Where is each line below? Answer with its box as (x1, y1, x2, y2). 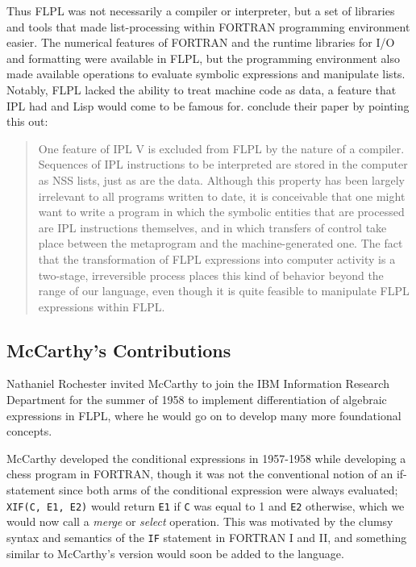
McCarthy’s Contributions (6, 337, 231, 362)
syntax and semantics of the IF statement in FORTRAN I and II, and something (6, 528, 407, 545)
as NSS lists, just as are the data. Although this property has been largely (38, 171, 405, 188)
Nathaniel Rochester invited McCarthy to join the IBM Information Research (6, 375, 389, 392)
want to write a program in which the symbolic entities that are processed (38, 203, 405, 220)
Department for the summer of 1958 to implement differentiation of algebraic (6, 391, 387, 408)
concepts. (6, 423, 52, 440)
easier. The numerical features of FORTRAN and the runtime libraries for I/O (6, 34, 395, 51)
